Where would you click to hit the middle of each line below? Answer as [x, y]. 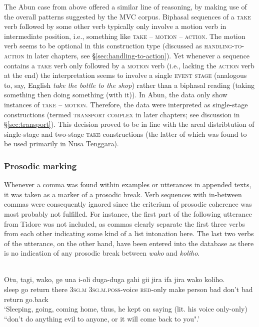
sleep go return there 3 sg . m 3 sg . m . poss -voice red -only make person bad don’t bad [128, 289]
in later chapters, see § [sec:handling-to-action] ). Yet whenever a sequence [138, 55]
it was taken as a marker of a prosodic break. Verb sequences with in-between [123, 194]
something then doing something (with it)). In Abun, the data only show [116, 95]
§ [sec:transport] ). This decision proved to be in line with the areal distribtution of [129, 124]
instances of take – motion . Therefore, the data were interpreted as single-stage [126, 104]
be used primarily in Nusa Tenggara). [61, 144]
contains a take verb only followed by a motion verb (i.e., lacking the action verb [129, 65]
